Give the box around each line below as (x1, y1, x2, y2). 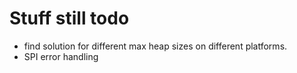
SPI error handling (23, 50, 99, 62)
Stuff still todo (9, 7, 130, 30)
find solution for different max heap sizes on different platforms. (23, 40, 288, 52)
